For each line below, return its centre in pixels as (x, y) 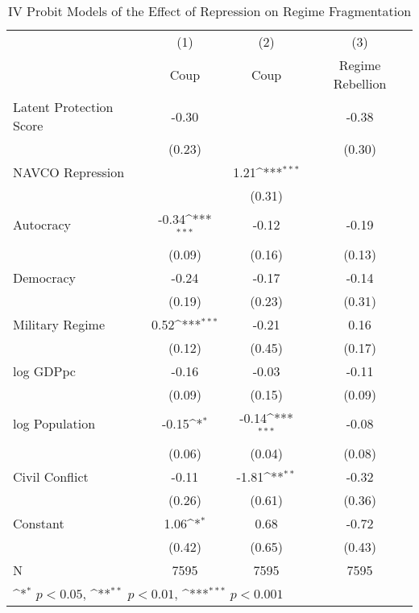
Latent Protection (63, 107)
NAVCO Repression (69, 172)
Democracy (45, 277)
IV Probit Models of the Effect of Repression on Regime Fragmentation (209, 11)
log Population (54, 424)
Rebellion (360, 83)
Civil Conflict (51, 476)
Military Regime (59, 324)
